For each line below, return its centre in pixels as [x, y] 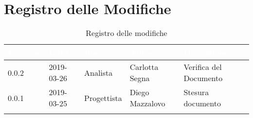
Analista [98, 72]
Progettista [103, 98]
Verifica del [203, 67]
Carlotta [144, 67]
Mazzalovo [147, 103]
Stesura [196, 92]
